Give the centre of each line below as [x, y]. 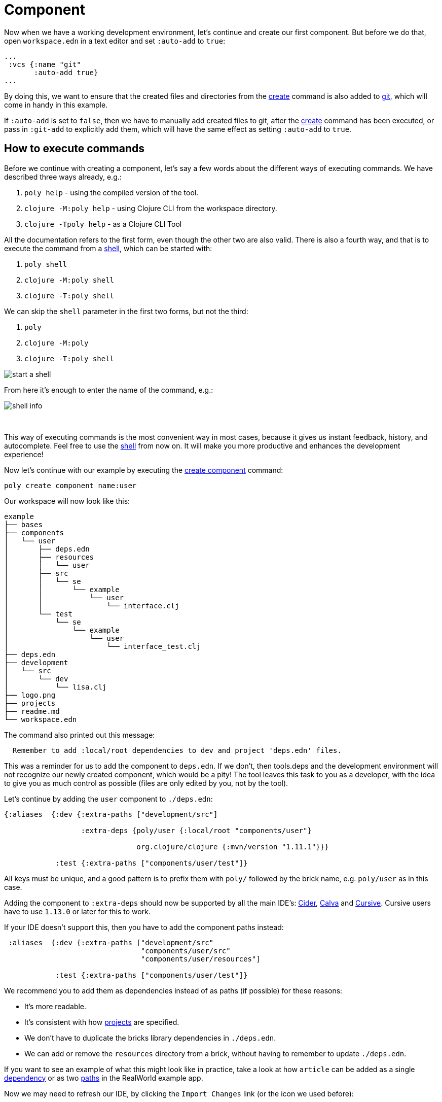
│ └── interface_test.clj [102, 646]
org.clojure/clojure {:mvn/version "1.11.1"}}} [233, 847]
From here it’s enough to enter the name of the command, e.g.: [109, 390]
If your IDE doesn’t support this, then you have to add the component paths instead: [144, 927]
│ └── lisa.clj [56, 687]
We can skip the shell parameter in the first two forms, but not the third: [126, 311]
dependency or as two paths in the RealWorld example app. [104, 1078]
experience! [24, 454]
